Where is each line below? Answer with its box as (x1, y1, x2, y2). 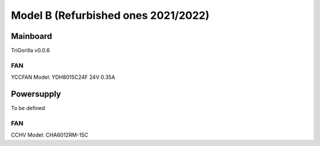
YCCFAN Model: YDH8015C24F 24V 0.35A (11, 74, 116, 81)
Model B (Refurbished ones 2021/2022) (11, 9, 210, 22)
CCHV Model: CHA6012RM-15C (11, 131, 88, 138)
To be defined (11, 105, 46, 112)
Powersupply (11, 89, 62, 99)
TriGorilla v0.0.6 (11, 47, 50, 54)
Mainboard (11, 31, 53, 41)
